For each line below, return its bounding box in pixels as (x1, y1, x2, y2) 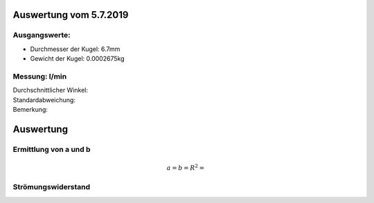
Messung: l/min (12, 71, 67, 81)
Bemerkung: (12, 106, 48, 114)
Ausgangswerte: (12, 30, 71, 40)
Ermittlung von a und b (12, 144, 91, 154)
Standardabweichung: (12, 95, 76, 104)
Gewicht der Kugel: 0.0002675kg (30, 55, 125, 63)
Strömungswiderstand (12, 182, 91, 192)
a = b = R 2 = (166, 163, 204, 172)
